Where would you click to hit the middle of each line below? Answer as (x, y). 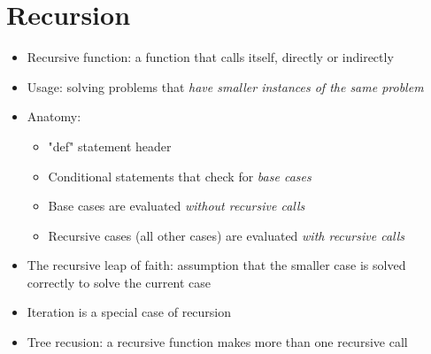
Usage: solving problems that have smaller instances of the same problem (225, 86)
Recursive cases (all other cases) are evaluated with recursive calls (227, 235)
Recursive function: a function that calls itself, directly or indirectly (210, 57)
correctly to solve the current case (119, 282)
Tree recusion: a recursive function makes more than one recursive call (217, 342)
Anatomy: (54, 116)
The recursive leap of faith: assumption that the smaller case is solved (216, 265)
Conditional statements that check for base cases (180, 176)
